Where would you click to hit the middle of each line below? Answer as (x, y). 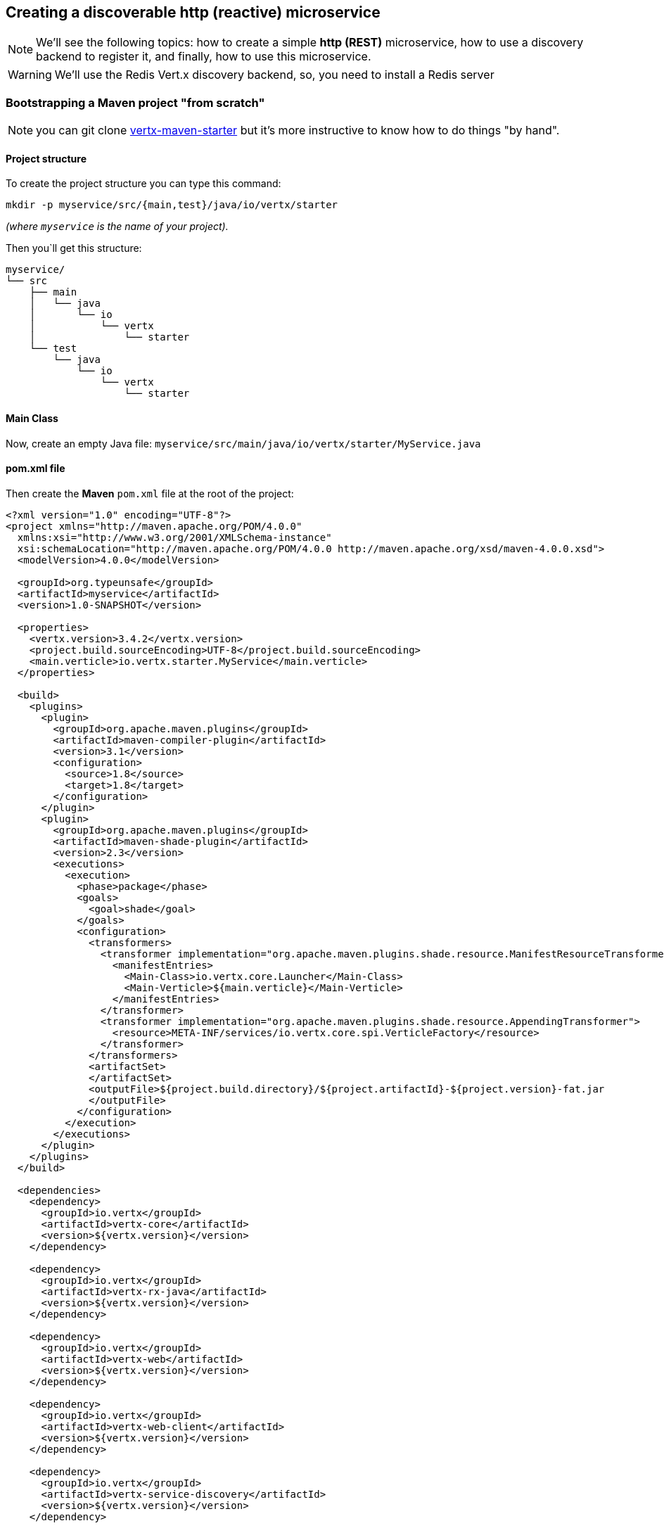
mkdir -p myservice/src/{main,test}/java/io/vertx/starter (172, 205)
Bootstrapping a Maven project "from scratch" (135, 102)
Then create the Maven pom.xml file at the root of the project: (150, 493)
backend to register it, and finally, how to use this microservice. (204, 57)
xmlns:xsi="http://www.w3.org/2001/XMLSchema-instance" (174, 537)
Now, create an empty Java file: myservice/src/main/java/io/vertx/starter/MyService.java (243, 443)
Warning (30, 75)
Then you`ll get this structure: (74, 248)
